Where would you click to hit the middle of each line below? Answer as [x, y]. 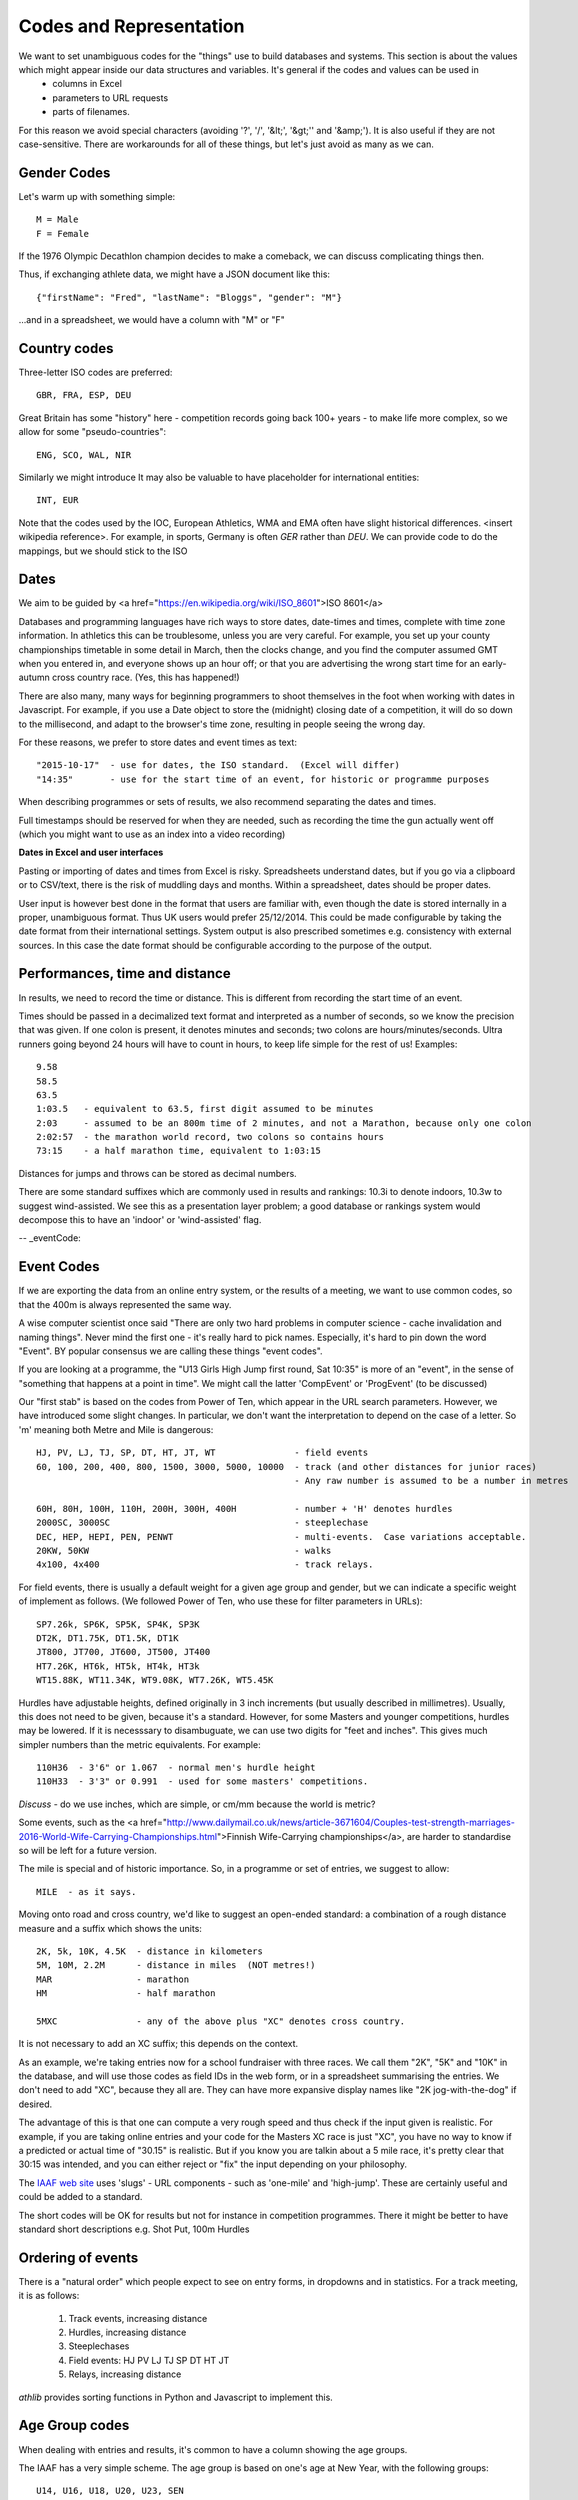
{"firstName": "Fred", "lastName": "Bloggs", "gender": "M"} [189, 297]
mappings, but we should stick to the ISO [103, 551]
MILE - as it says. [86, 1891]
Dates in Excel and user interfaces [91, 852]
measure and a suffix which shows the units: [110, 1928]
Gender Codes [64, 172]
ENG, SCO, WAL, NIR [84, 454]
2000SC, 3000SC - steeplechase [202, 1523]
